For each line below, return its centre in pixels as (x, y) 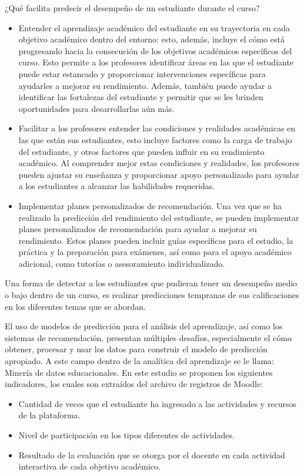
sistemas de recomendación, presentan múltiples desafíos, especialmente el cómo (148, 337)
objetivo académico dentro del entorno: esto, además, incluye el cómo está (151, 39)
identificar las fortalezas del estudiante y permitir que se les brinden (141, 97)
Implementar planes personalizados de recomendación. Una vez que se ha (150, 205)
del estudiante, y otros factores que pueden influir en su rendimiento (141, 151)
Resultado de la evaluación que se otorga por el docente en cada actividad (152, 454)
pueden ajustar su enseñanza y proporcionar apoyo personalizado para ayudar (159, 174)
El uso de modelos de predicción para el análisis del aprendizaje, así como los (144, 326)
